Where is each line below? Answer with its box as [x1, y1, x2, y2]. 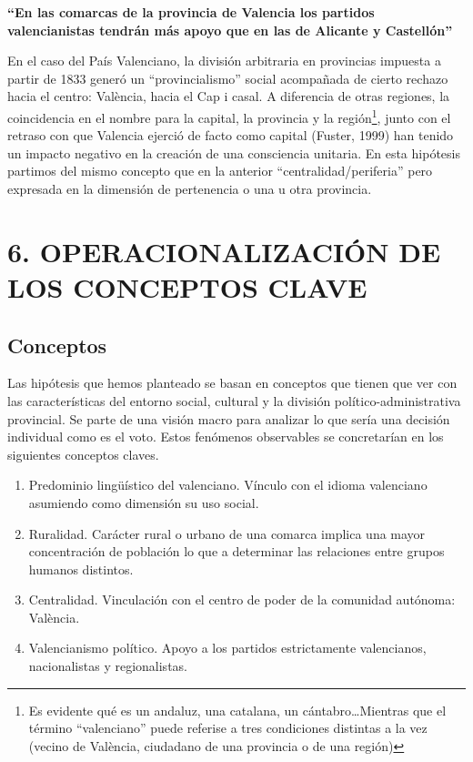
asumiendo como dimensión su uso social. [28, 493, 259, 512]
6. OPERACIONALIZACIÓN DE [7, 232, 441, 269]
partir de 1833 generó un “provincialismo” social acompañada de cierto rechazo [7, 68, 448, 87]
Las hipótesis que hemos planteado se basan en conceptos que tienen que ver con [7, 373, 458, 392]
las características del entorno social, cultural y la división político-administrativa [7, 391, 461, 410]
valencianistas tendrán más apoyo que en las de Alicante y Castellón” [7, 20, 453, 39]
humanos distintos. [28, 559, 134, 578]
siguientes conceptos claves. [7, 444, 159, 463]
